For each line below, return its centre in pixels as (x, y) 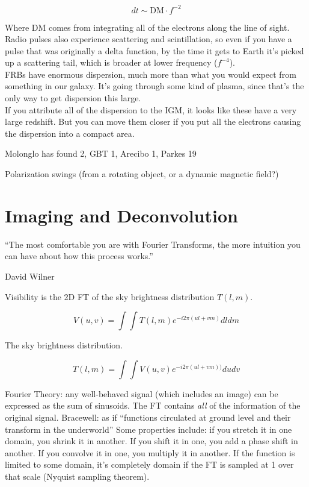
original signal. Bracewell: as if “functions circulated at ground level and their (148, 417)
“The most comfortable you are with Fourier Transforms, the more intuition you (153, 244)
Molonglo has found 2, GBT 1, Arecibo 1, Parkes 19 (101, 153)
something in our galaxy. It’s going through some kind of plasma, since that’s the (154, 86)
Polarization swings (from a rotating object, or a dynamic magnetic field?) (142, 174)
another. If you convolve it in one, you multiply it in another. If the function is (150, 452)
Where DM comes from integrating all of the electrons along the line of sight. (147, 27)
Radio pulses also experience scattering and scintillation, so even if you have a (148, 39)
